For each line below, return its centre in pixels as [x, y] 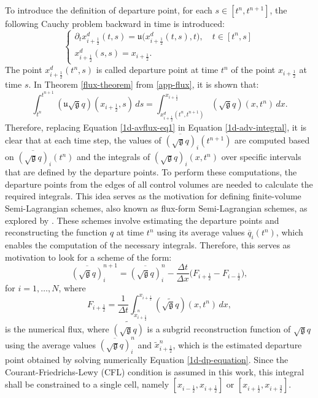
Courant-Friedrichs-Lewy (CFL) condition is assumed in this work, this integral [155, 371]
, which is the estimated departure [237, 344]
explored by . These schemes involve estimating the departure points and [142, 220]
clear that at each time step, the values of [83, 140]
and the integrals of [114, 157]
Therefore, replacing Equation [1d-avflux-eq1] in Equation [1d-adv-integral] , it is [156, 127]
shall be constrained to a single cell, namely [87, 384]
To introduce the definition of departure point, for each [109, 10]
